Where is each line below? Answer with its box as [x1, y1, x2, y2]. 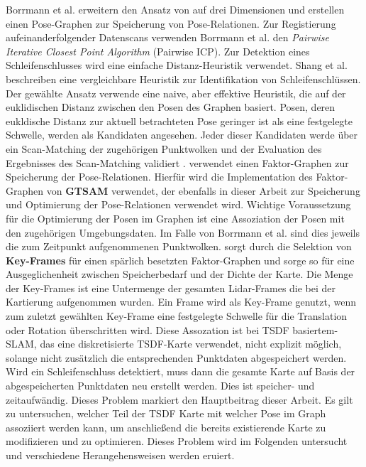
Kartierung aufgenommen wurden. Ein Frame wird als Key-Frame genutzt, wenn [6, 294, 357, 309]
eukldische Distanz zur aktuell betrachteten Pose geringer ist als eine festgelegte [6, 113, 353, 128]
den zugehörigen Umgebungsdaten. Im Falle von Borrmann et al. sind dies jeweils [6, 225, 360, 240]
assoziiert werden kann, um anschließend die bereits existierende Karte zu [6, 419, 326, 434]
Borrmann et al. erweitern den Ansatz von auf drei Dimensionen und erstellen [6, 2, 345, 16]
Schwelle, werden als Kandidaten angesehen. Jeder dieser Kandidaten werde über [6, 127, 358, 142]
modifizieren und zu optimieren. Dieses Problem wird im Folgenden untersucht [6, 434, 348, 449]
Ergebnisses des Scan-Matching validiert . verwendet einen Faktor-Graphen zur [6, 155, 349, 170]
